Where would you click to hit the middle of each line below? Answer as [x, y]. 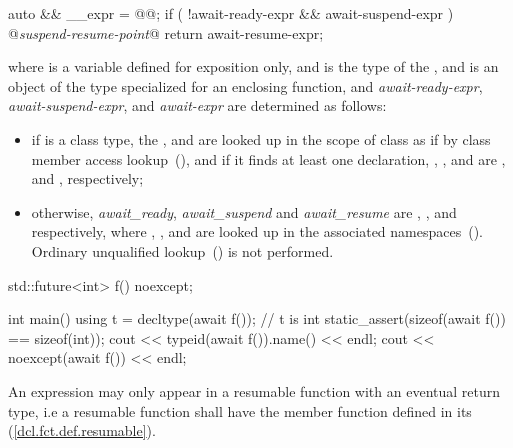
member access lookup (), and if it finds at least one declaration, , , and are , [268, 158]
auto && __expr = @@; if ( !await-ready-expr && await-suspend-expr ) [231, 13]
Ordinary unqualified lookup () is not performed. [182, 250]
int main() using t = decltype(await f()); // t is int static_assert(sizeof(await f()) [257, 318]
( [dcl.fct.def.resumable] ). [82, 430]
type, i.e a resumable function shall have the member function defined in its [240, 410]
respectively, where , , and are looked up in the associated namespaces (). [257, 231]
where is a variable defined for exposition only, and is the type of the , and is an [253, 66]
